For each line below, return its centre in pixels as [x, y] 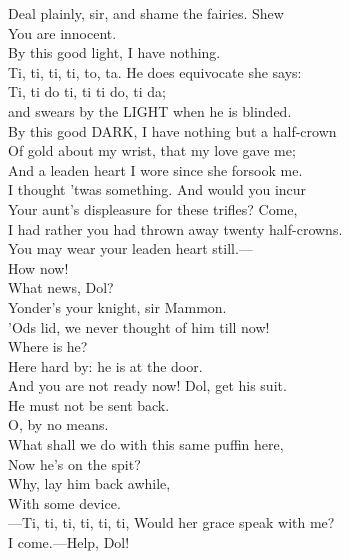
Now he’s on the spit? [74, 463]
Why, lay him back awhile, [89, 483]
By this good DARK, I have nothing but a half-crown [172, 130]
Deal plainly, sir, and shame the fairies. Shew [146, 13]
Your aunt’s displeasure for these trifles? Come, [153, 208]
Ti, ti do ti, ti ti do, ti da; [87, 91]
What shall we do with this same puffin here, [146, 444]
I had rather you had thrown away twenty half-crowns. [175, 228]
